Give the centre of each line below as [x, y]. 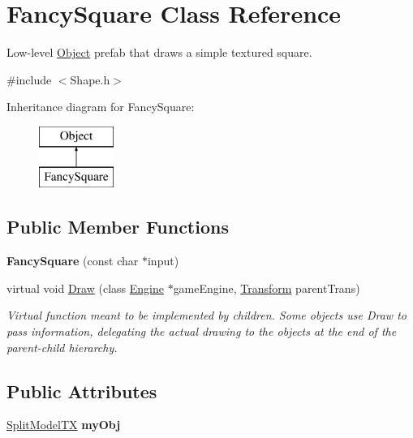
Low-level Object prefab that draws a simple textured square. [159, 52]
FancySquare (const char [73, 261]
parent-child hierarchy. [62, 347]
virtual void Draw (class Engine [85, 288]
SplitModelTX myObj [64, 425]
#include [29, 79]
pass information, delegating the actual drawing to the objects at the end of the [202, 331]
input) [163, 261]
